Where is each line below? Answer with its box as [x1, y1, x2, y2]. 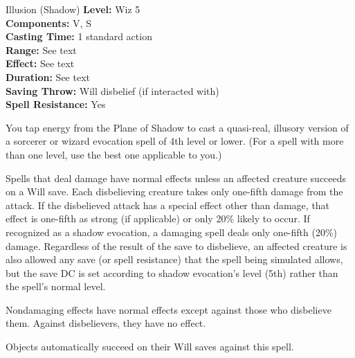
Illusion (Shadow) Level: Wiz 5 [6, 2, 140, 16]
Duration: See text [6, 69, 90, 84]
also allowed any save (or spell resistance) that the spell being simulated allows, [6, 252, 343, 267]
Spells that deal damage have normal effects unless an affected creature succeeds [6, 170, 347, 185]
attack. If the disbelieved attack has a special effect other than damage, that [6, 197, 330, 212]
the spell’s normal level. [6, 279, 106, 294]
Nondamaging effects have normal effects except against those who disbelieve [6, 302, 331, 316]
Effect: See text [6, 56, 75, 71]
